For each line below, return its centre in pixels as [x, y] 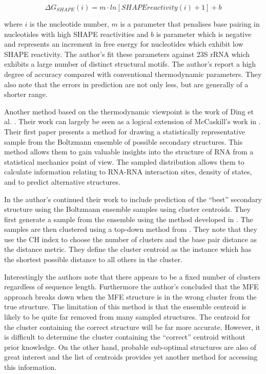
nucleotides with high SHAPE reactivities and [76, 34]
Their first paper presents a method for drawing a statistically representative [125, 131]
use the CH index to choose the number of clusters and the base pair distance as [130, 239]
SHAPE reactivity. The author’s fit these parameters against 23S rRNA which [127, 54]
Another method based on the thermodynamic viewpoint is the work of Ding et [129, 111]
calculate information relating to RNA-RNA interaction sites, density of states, [128, 172]
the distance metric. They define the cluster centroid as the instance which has [128, 249]
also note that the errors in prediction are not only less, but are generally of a [126, 84]
